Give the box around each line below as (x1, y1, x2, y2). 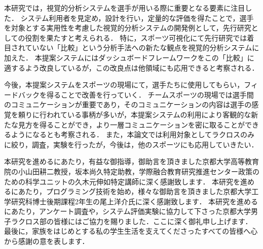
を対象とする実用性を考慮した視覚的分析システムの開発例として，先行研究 (4, 22, 251, 33)
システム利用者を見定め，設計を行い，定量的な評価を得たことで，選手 (20, 12, 254, 23)
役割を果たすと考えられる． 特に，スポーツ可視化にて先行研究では (25, 32, 247, 43)
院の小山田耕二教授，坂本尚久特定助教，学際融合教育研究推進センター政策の (4, 166, 259, 176)
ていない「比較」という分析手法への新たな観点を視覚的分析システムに (25, 42, 259, 53)
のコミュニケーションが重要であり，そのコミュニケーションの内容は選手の (4, 99, 252, 110)
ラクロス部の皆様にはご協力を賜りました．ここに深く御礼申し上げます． (11, 215, 252, 226)
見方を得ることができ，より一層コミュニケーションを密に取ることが (18, 119, 245, 130)
